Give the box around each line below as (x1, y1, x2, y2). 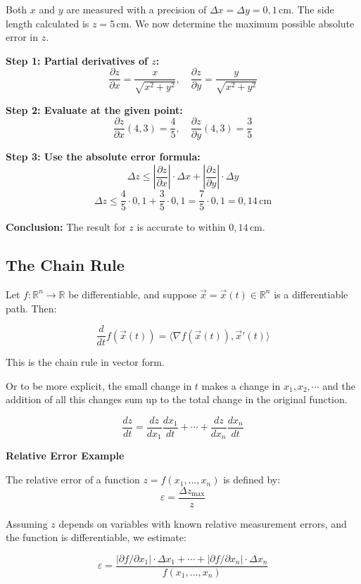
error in (6, 30, 39, 44)
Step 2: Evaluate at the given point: (6, 102, 183, 117)
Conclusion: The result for (6, 220, 126, 234)
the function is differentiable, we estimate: (6, 530, 186, 545)
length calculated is (6, 15, 89, 30)
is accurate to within (137, 220, 226, 234)
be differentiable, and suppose (68, 286, 197, 301)
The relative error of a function (6, 472, 140, 487)
